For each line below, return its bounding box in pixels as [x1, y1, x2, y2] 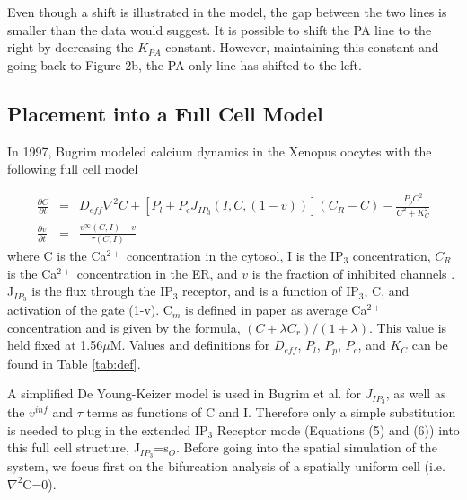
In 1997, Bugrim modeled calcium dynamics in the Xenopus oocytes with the [7, 141, 432, 160]
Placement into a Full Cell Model [7, 99, 323, 127]
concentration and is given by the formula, [7, 317, 241, 336]
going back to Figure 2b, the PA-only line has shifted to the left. [7, 55, 362, 74]
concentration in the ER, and [76, 263, 238, 282]
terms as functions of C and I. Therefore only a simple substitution [86, 403, 456, 422]
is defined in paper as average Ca [184, 300, 367, 319]
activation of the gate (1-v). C [7, 300, 172, 319]
